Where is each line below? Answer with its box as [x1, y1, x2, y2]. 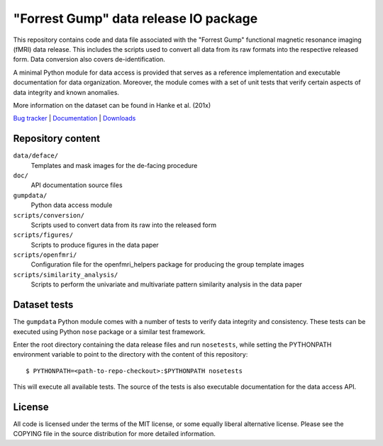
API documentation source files [30, 181, 123, 189]
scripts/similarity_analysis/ [13, 270, 118, 279]
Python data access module [30, 201, 113, 209]
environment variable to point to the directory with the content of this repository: [13, 350, 248, 359]
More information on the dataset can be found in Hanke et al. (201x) [13, 101, 211, 109]
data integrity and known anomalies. [13, 88, 120, 96]
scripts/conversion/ [13, 211, 85, 219]
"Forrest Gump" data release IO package [13, 11, 258, 26]
